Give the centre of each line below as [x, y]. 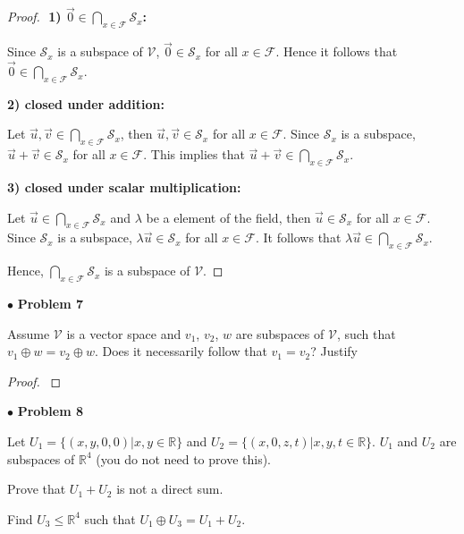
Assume [29, 333]
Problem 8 [50, 411]
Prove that [37, 489]
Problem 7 [50, 304]
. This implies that [194, 154]
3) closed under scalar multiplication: [124, 187]
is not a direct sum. [170, 489]
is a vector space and [124, 333]
